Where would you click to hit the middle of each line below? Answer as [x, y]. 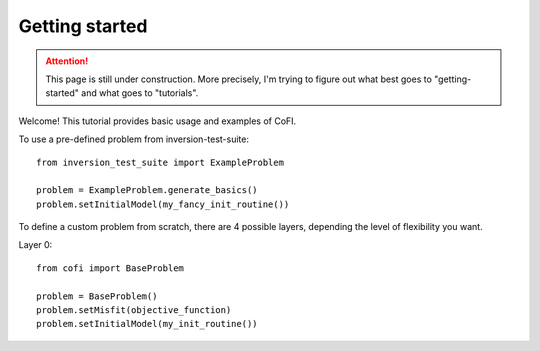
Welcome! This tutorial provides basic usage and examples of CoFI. [157, 121]
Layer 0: [35, 245]
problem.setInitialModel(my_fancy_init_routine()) [163, 204]
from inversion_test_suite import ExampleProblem [160, 162]
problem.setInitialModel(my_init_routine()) [147, 324]
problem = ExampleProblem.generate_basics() [147, 190]
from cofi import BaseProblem [110, 268]
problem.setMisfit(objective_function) [134, 310]
